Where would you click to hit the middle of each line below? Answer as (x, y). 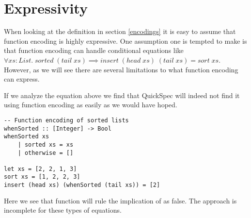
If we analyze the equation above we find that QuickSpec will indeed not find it (122, 95)
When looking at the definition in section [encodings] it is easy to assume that (120, 31)
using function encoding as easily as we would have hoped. (91, 105)
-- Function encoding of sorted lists (66, 120)
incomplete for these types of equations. (63, 210)
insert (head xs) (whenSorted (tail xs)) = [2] (82, 185)
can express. (22, 79)
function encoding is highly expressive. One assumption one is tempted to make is (125, 41)
